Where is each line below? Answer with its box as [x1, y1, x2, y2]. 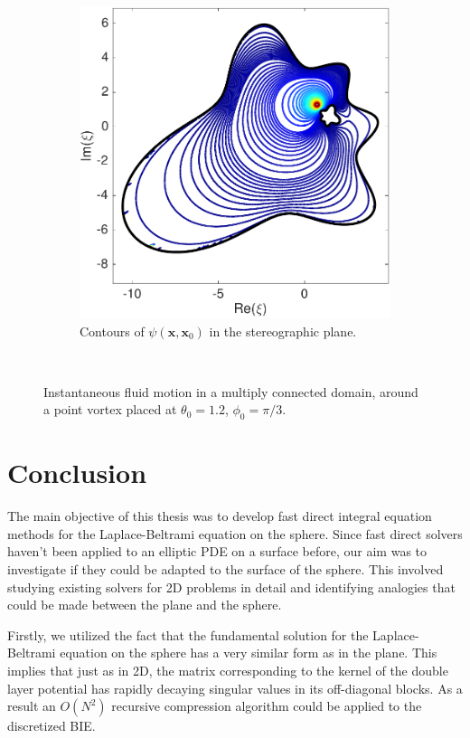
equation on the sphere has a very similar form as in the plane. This [60, 643, 437, 662]
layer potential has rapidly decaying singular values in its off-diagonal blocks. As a [7, 678, 463, 697]
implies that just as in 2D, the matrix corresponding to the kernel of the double [7, 661, 448, 680]
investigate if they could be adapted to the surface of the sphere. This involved [7, 560, 444, 579]
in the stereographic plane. [209, 321, 357, 340]
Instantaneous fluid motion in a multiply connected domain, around [43, 382, 418, 401]
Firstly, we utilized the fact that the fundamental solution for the [7, 625, 369, 644]
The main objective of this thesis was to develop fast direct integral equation [7, 506, 432, 525]
